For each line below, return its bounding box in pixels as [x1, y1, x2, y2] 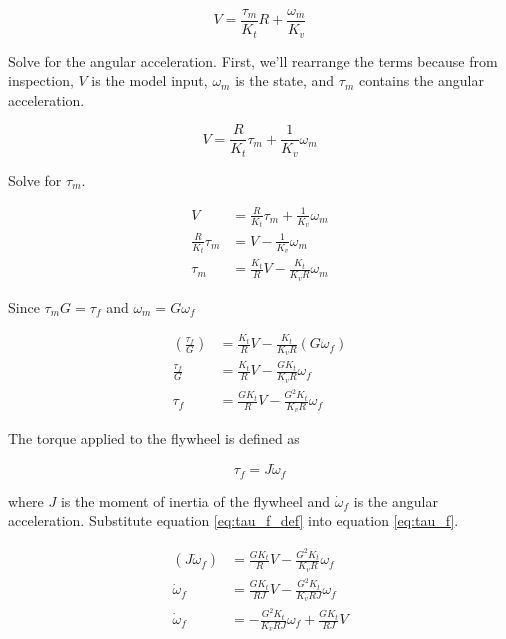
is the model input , [91, 70, 208, 91]
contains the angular [358, 70, 484, 91]
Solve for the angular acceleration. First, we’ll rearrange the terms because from [8, 50, 498, 71]
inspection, [8, 70, 74, 91]
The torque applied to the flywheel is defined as [8, 428, 300, 449]
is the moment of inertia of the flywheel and [60, 490, 331, 511]
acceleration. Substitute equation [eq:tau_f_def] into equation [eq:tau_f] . [8, 510, 459, 531]
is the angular [353, 490, 438, 511]
